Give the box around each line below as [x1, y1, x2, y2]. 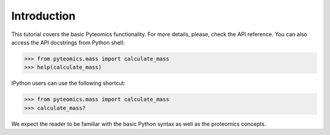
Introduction [11, 9, 76, 23]
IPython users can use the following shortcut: [11, 79, 126, 87]
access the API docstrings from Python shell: [11, 38, 125, 46]
